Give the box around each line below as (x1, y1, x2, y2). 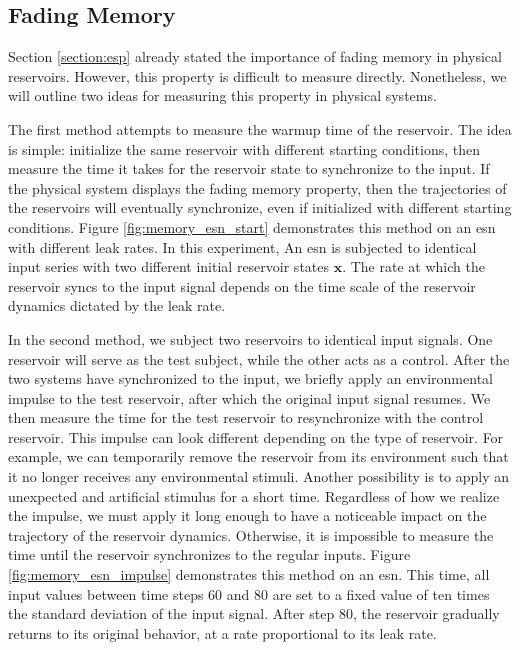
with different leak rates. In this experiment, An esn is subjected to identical (8, 236, 477, 257)
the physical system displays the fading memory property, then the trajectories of (8, 177, 507, 198)
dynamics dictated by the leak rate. (8, 295, 226, 316)
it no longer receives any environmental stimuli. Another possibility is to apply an (8, 466, 510, 487)
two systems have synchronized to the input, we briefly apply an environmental (8, 368, 493, 389)
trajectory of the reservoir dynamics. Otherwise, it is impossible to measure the (8, 524, 494, 545)
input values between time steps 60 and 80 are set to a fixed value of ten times (8, 583, 490, 604)
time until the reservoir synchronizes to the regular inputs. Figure (8, 544, 411, 565)
